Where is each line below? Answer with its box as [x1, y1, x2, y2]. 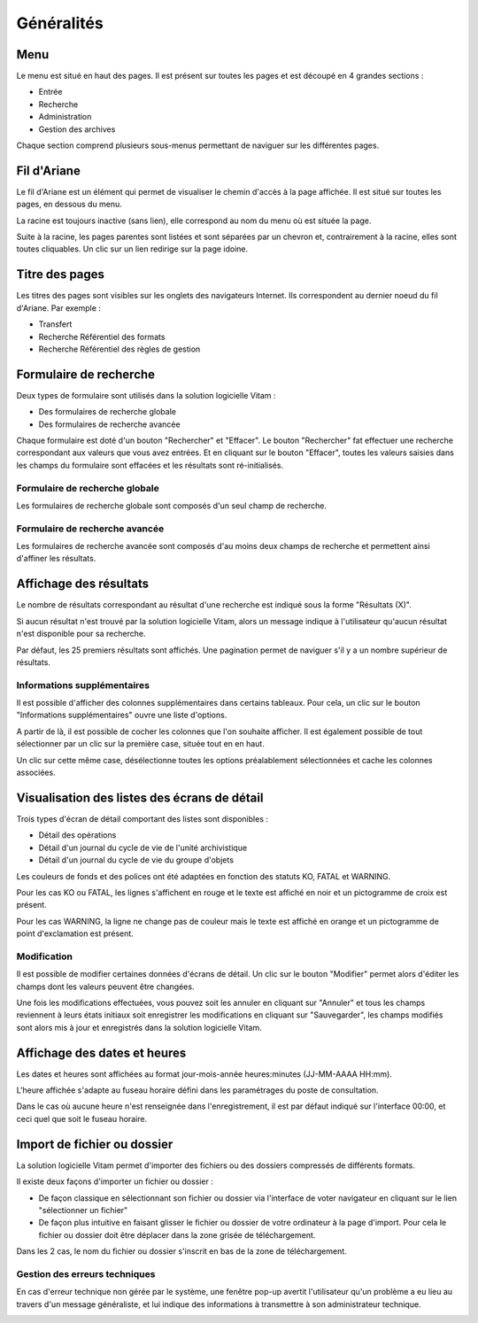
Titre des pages [16, 267, 105, 282]
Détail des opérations [38, 830, 117, 840]
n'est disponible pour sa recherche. [16, 629, 146, 639]
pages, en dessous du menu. [16, 199, 123, 210]
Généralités [16, 13, 104, 33]
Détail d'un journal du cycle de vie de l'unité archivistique [38, 842, 248, 853]
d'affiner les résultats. [16, 553, 96, 564]
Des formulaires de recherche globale [38, 406, 177, 417]
